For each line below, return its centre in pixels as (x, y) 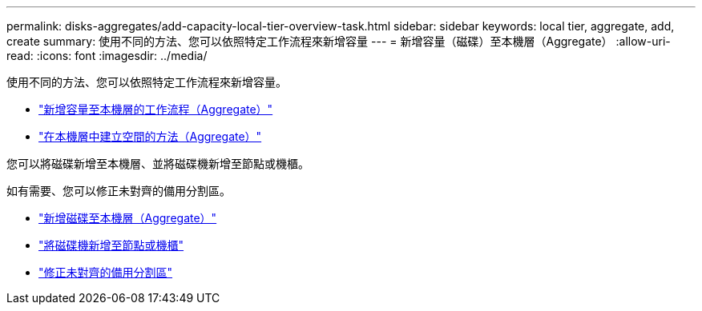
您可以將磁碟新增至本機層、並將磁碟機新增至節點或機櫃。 (158, 163)
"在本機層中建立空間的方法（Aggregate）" (150, 136)
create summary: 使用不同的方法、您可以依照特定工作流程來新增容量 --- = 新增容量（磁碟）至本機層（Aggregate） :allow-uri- (339, 41)
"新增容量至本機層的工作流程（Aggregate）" (156, 109)
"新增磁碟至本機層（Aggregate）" (128, 218)
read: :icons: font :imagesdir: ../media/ (107, 56)
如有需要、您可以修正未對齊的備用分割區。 (119, 191)
